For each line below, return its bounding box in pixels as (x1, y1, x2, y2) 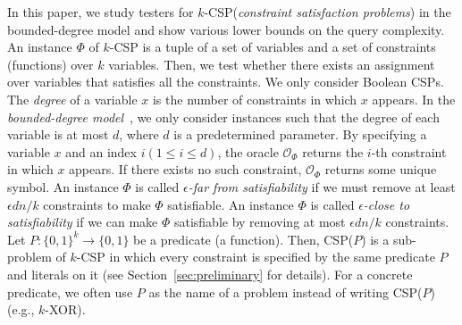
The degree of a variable (7, 89, 138, 108)
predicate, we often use (7, 282, 133, 301)
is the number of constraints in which (152, 89, 357, 108)
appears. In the (372, 89, 456, 108)
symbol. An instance (7, 177, 119, 196)
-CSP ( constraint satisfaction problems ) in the (204, 3, 451, 21)
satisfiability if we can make (7, 212, 158, 231)
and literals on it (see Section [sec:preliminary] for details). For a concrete (7, 264, 413, 283)
